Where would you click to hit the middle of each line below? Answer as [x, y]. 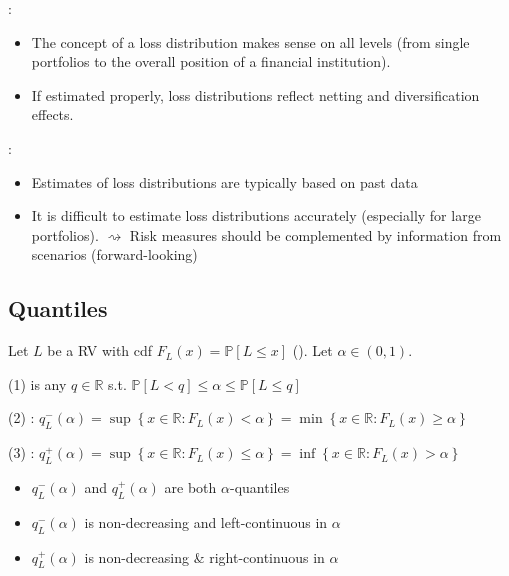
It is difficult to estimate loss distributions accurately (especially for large [256, 215]
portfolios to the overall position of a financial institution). [211, 61]
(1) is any [37, 383]
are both [190, 486]
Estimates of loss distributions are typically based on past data [224, 181]
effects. [52, 114]
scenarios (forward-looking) [114, 254]
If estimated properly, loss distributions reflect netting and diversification [255, 94]
